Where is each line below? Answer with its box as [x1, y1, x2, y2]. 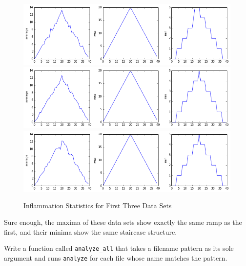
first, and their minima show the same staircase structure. [4, 226, 177, 237]
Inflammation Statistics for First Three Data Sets [23, 200, 172, 211]
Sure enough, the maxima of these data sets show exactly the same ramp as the [4, 217, 242, 227]
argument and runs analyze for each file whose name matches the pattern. [4, 252, 227, 263]
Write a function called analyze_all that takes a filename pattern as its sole [4, 243, 234, 253]
